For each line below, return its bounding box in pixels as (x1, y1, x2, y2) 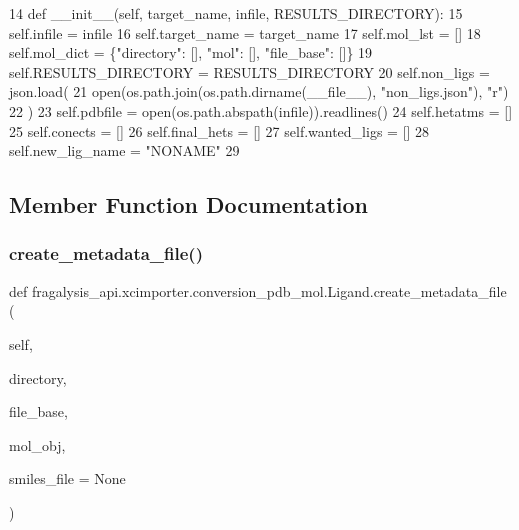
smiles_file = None (9, 468, 126, 489)
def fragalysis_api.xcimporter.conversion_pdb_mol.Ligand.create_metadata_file (9, 280, 507, 301)
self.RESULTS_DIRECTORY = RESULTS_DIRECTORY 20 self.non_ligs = (9, 61, 490, 82)
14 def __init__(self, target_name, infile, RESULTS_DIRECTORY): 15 (9, 3, 463, 23)
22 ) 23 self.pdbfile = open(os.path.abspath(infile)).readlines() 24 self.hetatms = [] (9, 100, 513, 121)
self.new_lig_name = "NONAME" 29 (9, 140, 240, 161)
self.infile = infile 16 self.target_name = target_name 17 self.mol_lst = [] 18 (9, 22, 481, 43)
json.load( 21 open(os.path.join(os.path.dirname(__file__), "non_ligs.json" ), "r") (9, 81, 509, 102)
